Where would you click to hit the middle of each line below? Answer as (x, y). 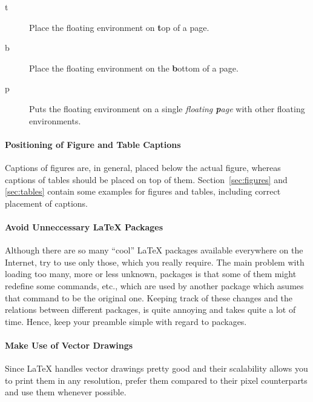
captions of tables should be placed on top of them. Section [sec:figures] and (146, 179)
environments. (55, 120)
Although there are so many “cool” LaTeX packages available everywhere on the (154, 250)
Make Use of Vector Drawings (69, 345)
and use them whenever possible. (66, 392)
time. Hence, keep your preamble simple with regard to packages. (126, 321)
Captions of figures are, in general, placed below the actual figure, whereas (143, 167)
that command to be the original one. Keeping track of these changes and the (149, 297)
